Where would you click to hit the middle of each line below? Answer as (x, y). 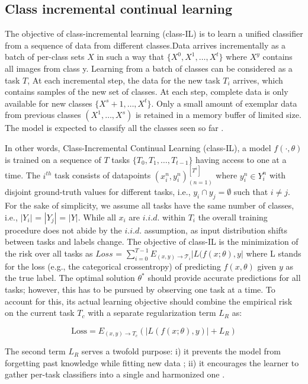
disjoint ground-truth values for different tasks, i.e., (98, 192)
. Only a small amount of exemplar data (224, 103)
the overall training (233, 217)
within (174, 217)
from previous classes (43, 115)
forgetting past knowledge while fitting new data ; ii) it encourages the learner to (152, 362)
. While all (97, 217)
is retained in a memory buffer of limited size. (218, 115)
